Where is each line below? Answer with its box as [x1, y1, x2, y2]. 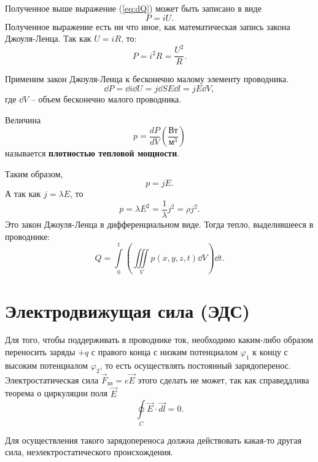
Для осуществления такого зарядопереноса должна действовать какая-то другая [5, 433, 302, 446]
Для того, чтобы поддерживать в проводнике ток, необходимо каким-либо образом [5, 333, 314, 346]
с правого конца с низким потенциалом [91, 345, 238, 358]
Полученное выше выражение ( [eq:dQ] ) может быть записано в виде [5, 2, 262, 14]
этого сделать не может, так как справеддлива [138, 373, 309, 386]
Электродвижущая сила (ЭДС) [5, 298, 250, 323]
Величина [5, 113, 41, 126]
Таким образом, [5, 167, 63, 180]
